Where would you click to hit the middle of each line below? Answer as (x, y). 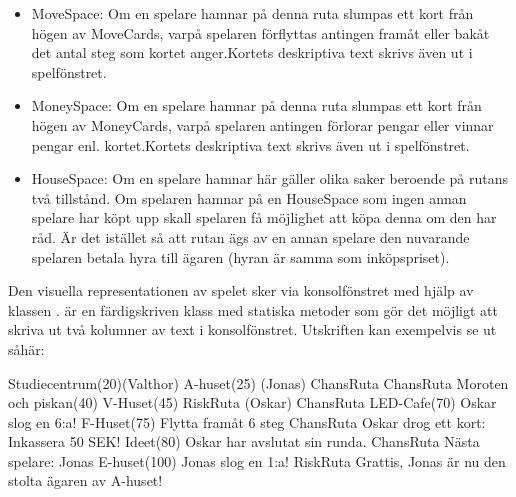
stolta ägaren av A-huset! (85, 480)
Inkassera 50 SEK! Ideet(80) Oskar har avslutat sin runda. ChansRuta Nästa (244, 441)
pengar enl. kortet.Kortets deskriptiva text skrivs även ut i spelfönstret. (250, 144)
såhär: (26, 348)
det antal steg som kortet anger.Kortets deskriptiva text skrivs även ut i (252, 52)
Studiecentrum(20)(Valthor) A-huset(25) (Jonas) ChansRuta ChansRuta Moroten (258, 382)
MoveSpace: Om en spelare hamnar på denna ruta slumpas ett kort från (252, 13)
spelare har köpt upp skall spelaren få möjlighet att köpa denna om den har (264, 217)
